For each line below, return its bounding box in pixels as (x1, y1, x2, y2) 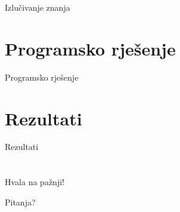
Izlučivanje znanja (5, 1, 70, 13)
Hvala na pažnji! (5, 176, 64, 188)
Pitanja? (5, 195, 36, 208)
